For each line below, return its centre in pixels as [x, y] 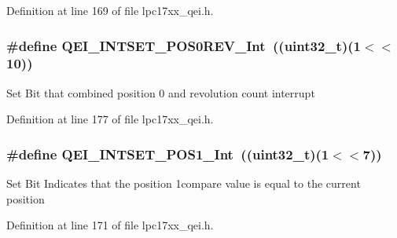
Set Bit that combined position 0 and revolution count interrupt [161, 92]
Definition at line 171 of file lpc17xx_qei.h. [110, 225]
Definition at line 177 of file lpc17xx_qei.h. [110, 119]
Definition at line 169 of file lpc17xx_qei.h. [110, 10]
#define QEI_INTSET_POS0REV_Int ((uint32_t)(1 [184, 45]
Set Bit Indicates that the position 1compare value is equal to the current [184, 183]
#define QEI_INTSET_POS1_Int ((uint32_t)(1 [168, 154]
